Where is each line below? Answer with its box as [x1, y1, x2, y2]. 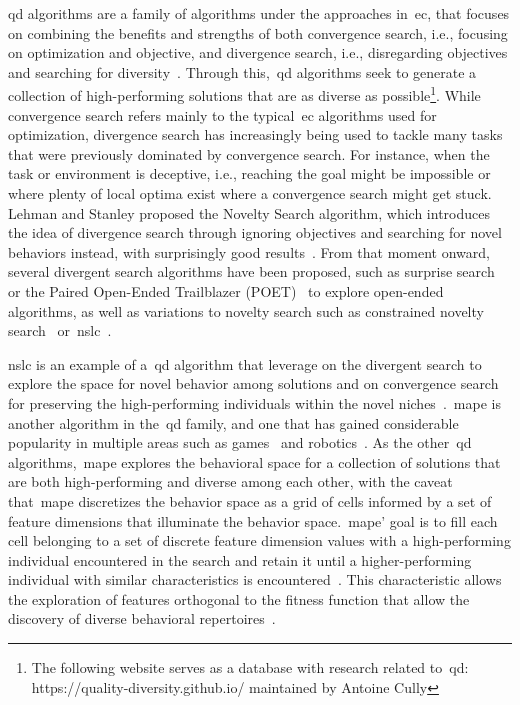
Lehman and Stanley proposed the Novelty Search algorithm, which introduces [8, 202, 490, 223]
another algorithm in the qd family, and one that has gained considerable [8, 412, 459, 433]
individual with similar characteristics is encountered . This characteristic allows [8, 569, 502, 590]
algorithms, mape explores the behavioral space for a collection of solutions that [8, 451, 501, 472]
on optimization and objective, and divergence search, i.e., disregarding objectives [8, 42, 508, 63]
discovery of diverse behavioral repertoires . [8, 608, 276, 629]
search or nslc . [8, 320, 112, 341]
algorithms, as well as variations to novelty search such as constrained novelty [8, 300, 484, 321]
